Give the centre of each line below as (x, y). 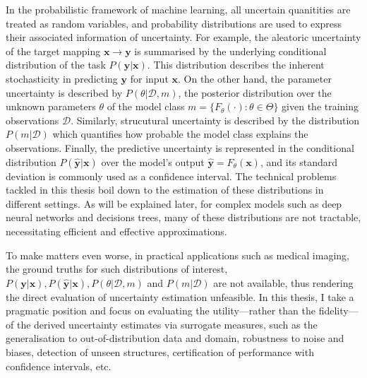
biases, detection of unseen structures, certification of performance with (160, 352)
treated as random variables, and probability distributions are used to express (174, 23)
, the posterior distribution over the (255, 92)
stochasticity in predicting (62, 78)
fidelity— (338, 311)
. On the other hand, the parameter (255, 78)
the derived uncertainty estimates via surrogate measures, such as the (167, 324)
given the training (320, 106)
